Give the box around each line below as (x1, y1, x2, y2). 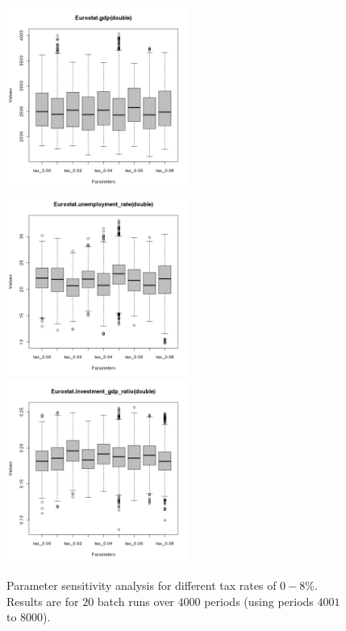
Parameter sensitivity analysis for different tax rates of (6, 577, 277, 594)
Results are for (6, 592, 79, 609)
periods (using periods (204, 592, 314, 609)
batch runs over (97, 592, 174, 609)
